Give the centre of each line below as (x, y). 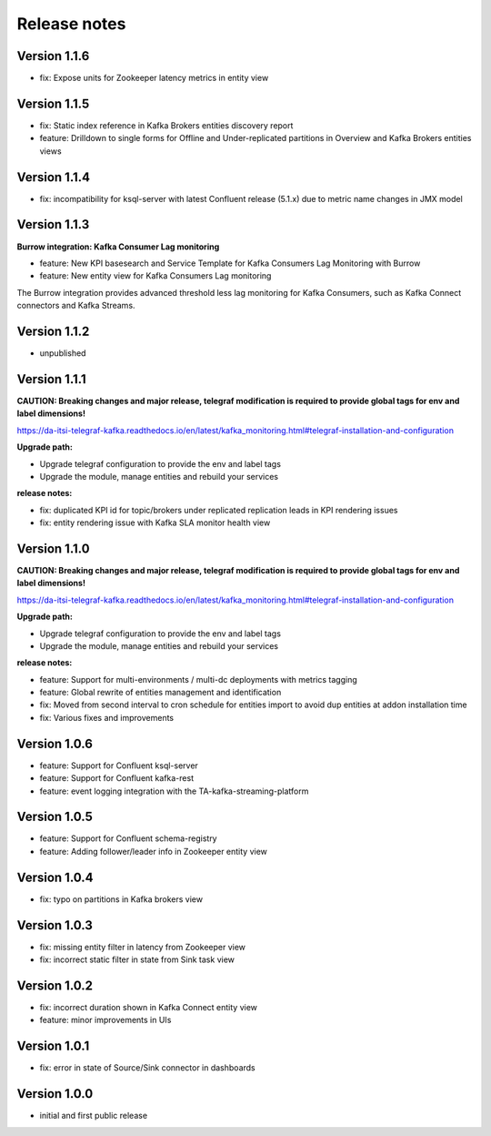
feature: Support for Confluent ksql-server (119, 766)
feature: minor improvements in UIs (105, 1020)
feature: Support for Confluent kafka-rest (117, 778)
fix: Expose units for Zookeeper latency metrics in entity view (154, 78)
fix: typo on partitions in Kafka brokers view (121, 899)
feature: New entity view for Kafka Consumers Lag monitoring (155, 276)
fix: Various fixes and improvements (107, 717)
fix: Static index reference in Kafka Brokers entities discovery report (166, 125)
